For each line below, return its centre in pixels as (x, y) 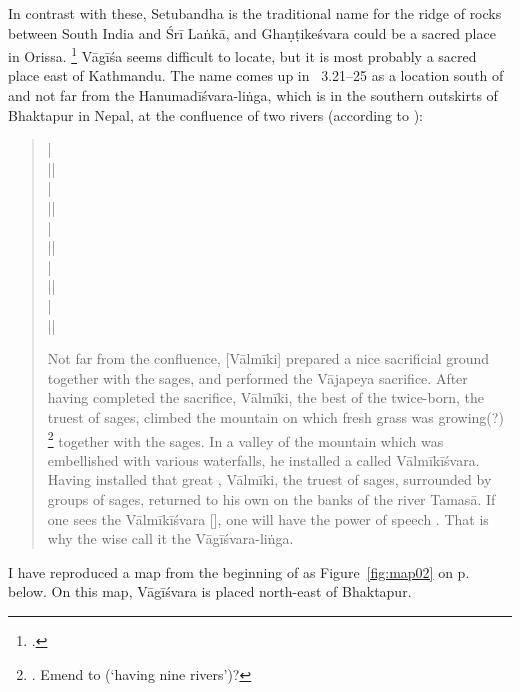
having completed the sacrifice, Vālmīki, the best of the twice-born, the (265, 397)
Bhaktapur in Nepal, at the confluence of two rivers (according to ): (215, 114)
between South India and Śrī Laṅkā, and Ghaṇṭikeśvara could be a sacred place (252, 32)
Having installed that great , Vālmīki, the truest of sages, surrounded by (269, 479)
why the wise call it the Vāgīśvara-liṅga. (170, 538)
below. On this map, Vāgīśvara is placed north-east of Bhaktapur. (210, 591)
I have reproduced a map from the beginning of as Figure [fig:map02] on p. (239, 571)
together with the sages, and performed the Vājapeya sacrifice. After (257, 377)
